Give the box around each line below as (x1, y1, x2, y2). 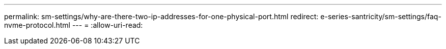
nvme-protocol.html (4, 21, 70, 29)
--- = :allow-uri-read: (72, 21, 143, 29)
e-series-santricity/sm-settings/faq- (320, 12, 441, 21)
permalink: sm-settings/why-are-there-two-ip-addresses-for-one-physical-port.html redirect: (4, 12, 319, 21)
